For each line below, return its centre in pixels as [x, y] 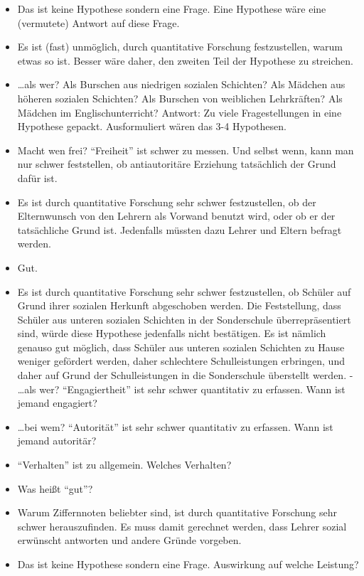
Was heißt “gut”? [55, 488]
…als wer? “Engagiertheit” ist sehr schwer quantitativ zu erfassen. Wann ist [181, 389]
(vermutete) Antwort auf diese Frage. [98, 22]
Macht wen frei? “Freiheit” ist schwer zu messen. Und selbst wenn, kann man [186, 150]
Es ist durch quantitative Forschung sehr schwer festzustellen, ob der [167, 202]
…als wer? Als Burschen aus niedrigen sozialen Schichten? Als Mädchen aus [181, 84]
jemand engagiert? [57, 403]
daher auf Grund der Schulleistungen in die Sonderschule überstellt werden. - [185, 375]
